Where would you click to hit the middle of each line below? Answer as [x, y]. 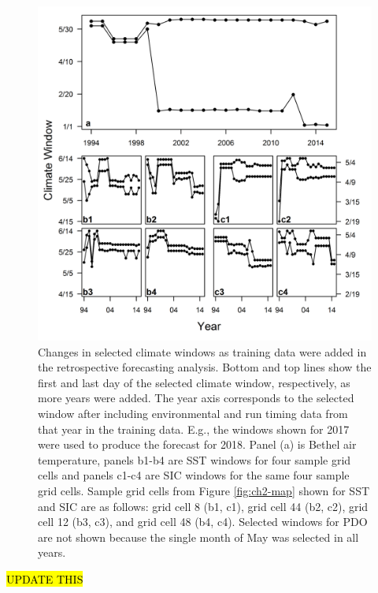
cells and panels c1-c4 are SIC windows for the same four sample [194, 475]
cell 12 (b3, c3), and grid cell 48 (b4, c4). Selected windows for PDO [203, 522]
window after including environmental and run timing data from [193, 413]
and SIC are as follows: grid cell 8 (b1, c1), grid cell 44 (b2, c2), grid [203, 506]
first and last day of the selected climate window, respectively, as [194, 382]
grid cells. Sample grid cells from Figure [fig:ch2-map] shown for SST [204, 490]
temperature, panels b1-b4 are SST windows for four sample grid [195, 459]
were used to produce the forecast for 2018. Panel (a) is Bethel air [197, 444]
